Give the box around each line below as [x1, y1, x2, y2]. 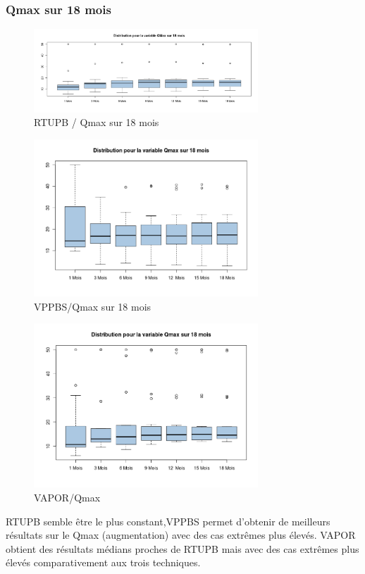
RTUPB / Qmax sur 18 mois [34, 115, 159, 130]
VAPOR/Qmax [34, 489, 101, 504]
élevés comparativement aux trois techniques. [6, 555, 201, 570]
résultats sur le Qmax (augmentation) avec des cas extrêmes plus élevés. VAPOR [6, 528, 356, 542]
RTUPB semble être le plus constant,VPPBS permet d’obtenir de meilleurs [6, 513, 330, 528]
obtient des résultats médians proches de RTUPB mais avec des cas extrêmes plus [6, 541, 359, 556]
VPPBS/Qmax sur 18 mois [34, 299, 151, 313]
